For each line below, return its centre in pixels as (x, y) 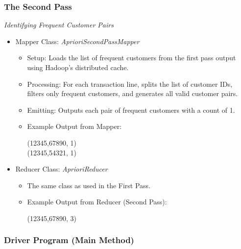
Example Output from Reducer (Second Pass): (97, 202)
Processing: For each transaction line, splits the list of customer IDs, (130, 84)
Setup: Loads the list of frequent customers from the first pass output (132, 58)
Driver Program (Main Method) (69, 240)
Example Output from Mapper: (74, 126)
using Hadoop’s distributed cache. (78, 67)
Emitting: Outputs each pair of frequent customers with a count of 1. (131, 110)
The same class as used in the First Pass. (89, 185)
